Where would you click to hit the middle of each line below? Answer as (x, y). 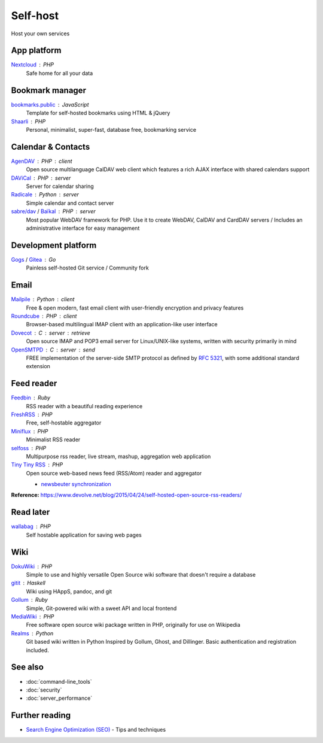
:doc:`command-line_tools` (59, 681)
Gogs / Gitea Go (33, 259)
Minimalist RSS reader (53, 439)
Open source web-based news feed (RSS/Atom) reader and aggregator (114, 473)
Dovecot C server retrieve (51, 333)
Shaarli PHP (28, 121)
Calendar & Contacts (51, 147)
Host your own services (40, 34)
